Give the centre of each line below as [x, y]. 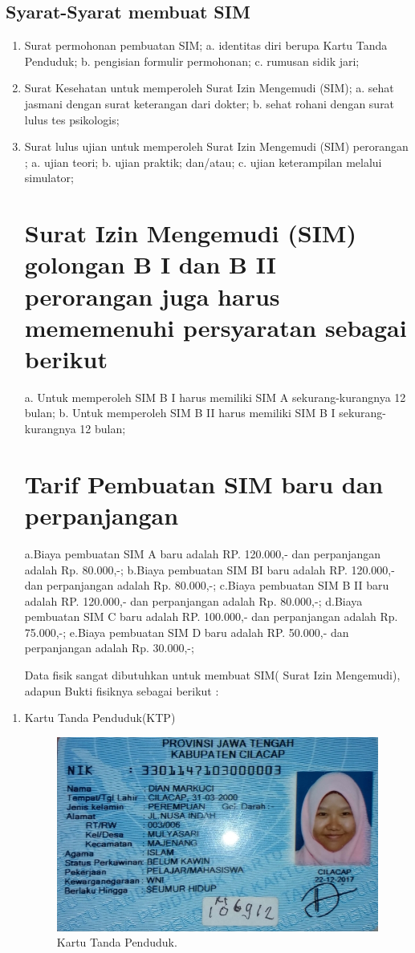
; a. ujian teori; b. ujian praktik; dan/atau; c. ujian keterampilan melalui [203, 162]
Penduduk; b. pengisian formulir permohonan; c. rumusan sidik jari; [192, 61]
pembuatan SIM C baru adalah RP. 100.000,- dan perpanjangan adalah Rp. [211, 616]
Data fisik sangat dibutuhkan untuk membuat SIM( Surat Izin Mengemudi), [212, 675]
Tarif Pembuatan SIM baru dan [204, 483]
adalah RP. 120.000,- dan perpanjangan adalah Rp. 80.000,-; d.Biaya [193, 600]
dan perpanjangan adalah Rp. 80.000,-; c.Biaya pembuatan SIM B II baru [207, 585]
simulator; [49, 178]
